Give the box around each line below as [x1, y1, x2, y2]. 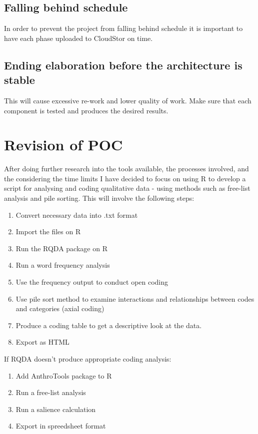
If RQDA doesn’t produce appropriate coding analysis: [4, 354, 171, 364]
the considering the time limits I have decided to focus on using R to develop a [4, 173, 246, 183]
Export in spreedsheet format [15, 421, 106, 431]
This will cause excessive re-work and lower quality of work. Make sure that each [4, 95, 251, 105]
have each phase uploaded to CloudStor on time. [4, 32, 153, 43]
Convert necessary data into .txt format [15, 209, 138, 220]
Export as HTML [15, 337, 69, 347]
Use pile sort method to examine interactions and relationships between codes [15, 293, 254, 304]
